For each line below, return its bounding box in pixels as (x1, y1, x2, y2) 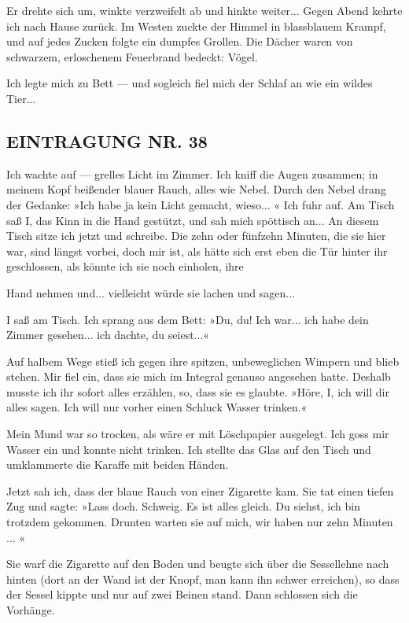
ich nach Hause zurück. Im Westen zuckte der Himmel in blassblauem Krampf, (6, 17, 386, 34)
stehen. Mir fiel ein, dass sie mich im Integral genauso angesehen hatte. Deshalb (6, 368, 391, 385)
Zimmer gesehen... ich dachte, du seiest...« (6, 326, 210, 343)
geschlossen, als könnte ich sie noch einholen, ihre (6, 258, 244, 275)
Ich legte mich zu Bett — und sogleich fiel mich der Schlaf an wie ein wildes (6, 75, 373, 91)
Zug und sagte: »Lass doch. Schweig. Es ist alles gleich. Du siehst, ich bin (6, 498, 360, 514)
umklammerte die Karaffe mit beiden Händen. (6, 456, 229, 473)
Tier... (6, 90, 36, 106)
